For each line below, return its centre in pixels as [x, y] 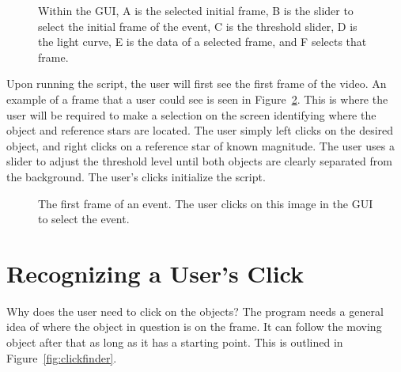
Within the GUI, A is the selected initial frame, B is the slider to [196, 10]
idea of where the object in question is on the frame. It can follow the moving [194, 326]
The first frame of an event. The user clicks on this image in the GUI [206, 203]
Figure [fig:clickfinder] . [62, 357]
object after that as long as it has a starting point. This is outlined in [175, 342]
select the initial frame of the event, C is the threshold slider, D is [198, 26]
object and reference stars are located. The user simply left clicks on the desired [200, 130]
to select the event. [84, 219]
